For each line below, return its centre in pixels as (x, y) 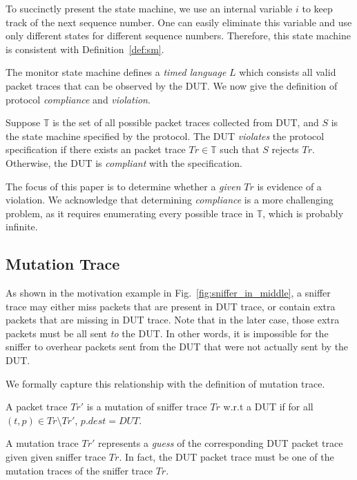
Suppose (23, 122)
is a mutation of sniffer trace (147, 407)
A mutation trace (42, 443)
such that (240, 149)
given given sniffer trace (56, 457)
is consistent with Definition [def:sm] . (85, 49)
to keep (317, 8)
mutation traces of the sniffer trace (79, 470)
